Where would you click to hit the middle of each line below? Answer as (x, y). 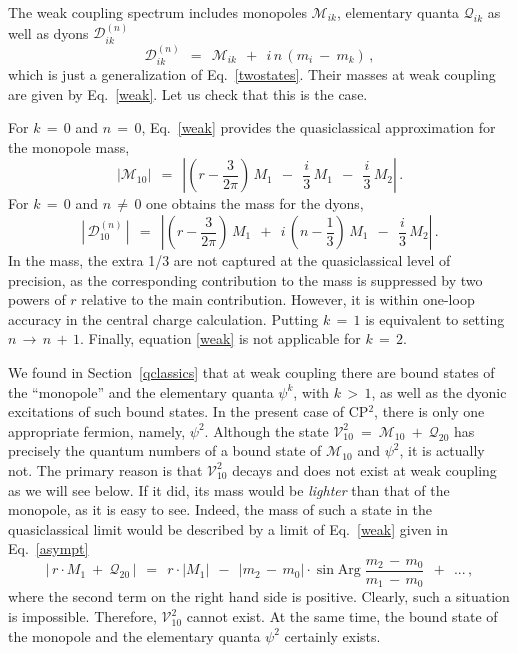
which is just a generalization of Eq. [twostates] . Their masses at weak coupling (252, 74)
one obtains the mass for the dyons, (255, 203)
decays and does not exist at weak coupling (364, 469)
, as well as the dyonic (439, 391)
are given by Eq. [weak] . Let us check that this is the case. (188, 93)
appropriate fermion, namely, (97, 430)
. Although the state (266, 430)
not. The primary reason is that (105, 469)
